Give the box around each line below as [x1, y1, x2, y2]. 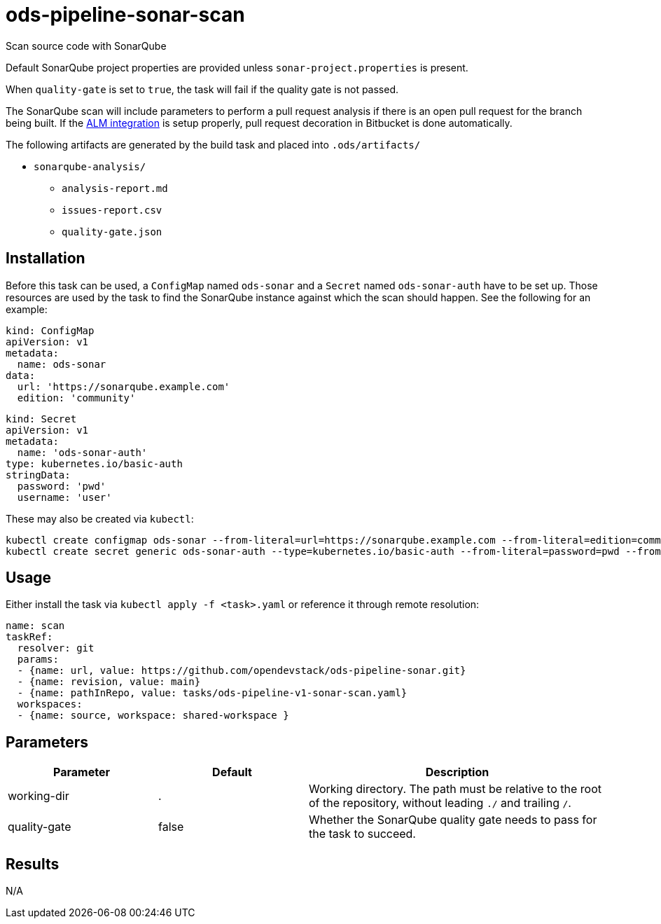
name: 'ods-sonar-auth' [17, 446, 148, 458]
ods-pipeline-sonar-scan [6, 3, 245, 27]
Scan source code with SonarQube [6, 39, 167, 52]
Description [425, 765, 489, 780]
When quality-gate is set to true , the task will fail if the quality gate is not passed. [6, 83, 399, 95]
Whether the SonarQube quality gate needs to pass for [309, 813, 597, 827]
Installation [6, 249, 85, 268]
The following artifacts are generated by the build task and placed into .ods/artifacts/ [6, 138, 421, 151]
